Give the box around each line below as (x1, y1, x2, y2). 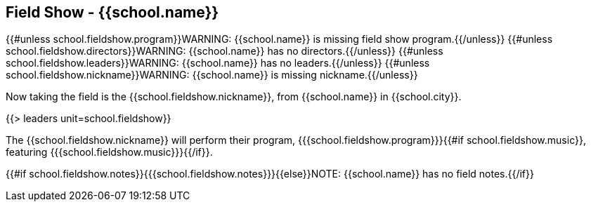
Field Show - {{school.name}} (6, 4, 219, 21)
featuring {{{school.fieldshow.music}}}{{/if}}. (6, 146, 213, 159)
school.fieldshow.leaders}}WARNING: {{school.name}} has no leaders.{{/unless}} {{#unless (6, 57, 430, 69)
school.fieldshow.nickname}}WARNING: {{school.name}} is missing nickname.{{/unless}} (6, 69, 418, 81)
